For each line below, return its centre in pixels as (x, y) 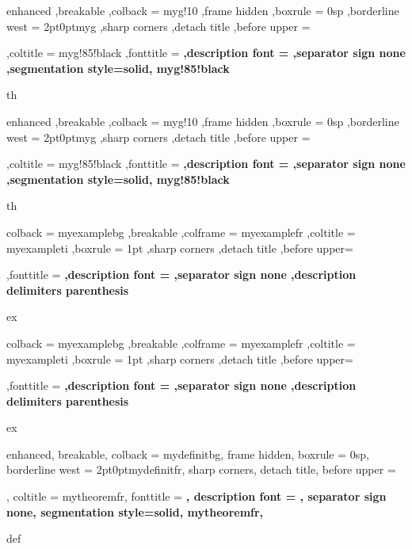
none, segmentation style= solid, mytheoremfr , (135, 511)
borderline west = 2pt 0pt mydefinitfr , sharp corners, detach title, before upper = (201, 469)
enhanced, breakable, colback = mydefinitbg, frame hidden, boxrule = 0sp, (188, 454)
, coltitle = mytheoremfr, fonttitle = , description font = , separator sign (196, 496)
